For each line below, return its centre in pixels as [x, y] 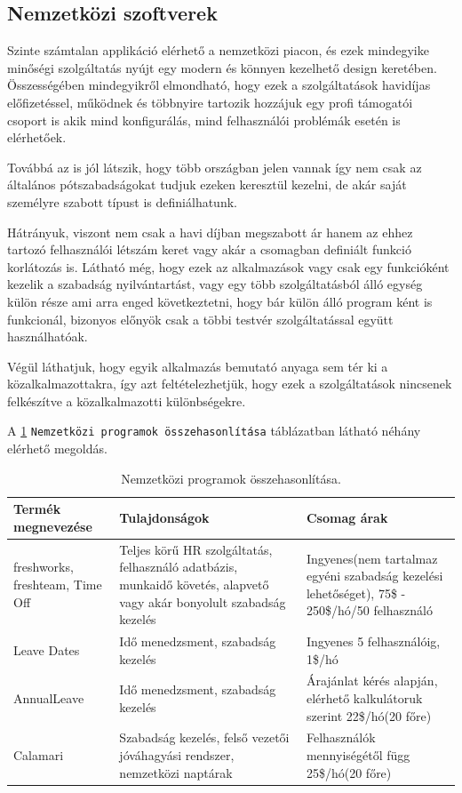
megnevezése [53, 526]
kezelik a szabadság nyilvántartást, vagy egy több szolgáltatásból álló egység [215, 284]
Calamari [39, 755]
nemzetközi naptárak [176, 772]
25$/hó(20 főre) [349, 772]
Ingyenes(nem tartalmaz [372, 558]
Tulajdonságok [164, 518]
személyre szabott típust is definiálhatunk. [122, 201]
